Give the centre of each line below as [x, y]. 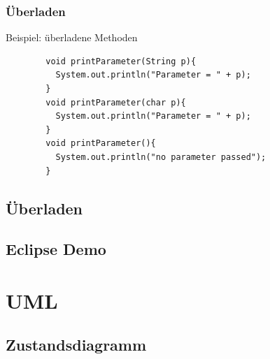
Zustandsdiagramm [76, 345]
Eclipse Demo [56, 249]
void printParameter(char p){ [116, 102]
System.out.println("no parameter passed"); [161, 157]
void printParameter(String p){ [121, 61]
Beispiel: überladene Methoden [72, 37]
